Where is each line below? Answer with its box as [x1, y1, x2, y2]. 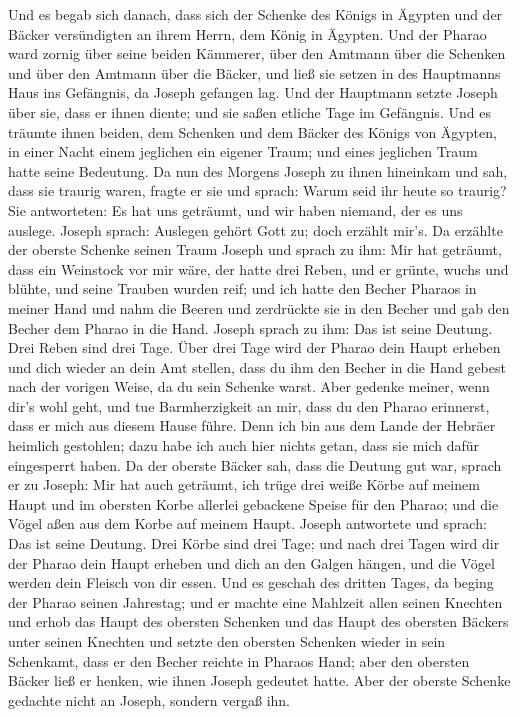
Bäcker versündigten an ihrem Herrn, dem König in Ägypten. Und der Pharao [8, 23, 487, 44]
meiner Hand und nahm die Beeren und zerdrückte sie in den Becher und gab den [8, 297, 510, 318]
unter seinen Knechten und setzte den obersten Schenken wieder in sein [8, 631, 446, 651]
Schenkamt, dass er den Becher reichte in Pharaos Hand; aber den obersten [8, 650, 470, 671]
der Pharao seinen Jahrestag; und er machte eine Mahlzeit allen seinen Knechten [8, 591, 503, 612]
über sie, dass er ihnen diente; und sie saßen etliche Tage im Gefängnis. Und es [8, 101, 491, 122]
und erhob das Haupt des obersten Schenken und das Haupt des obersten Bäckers [8, 611, 509, 632]
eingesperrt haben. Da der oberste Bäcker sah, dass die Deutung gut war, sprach [8, 454, 502, 475]
